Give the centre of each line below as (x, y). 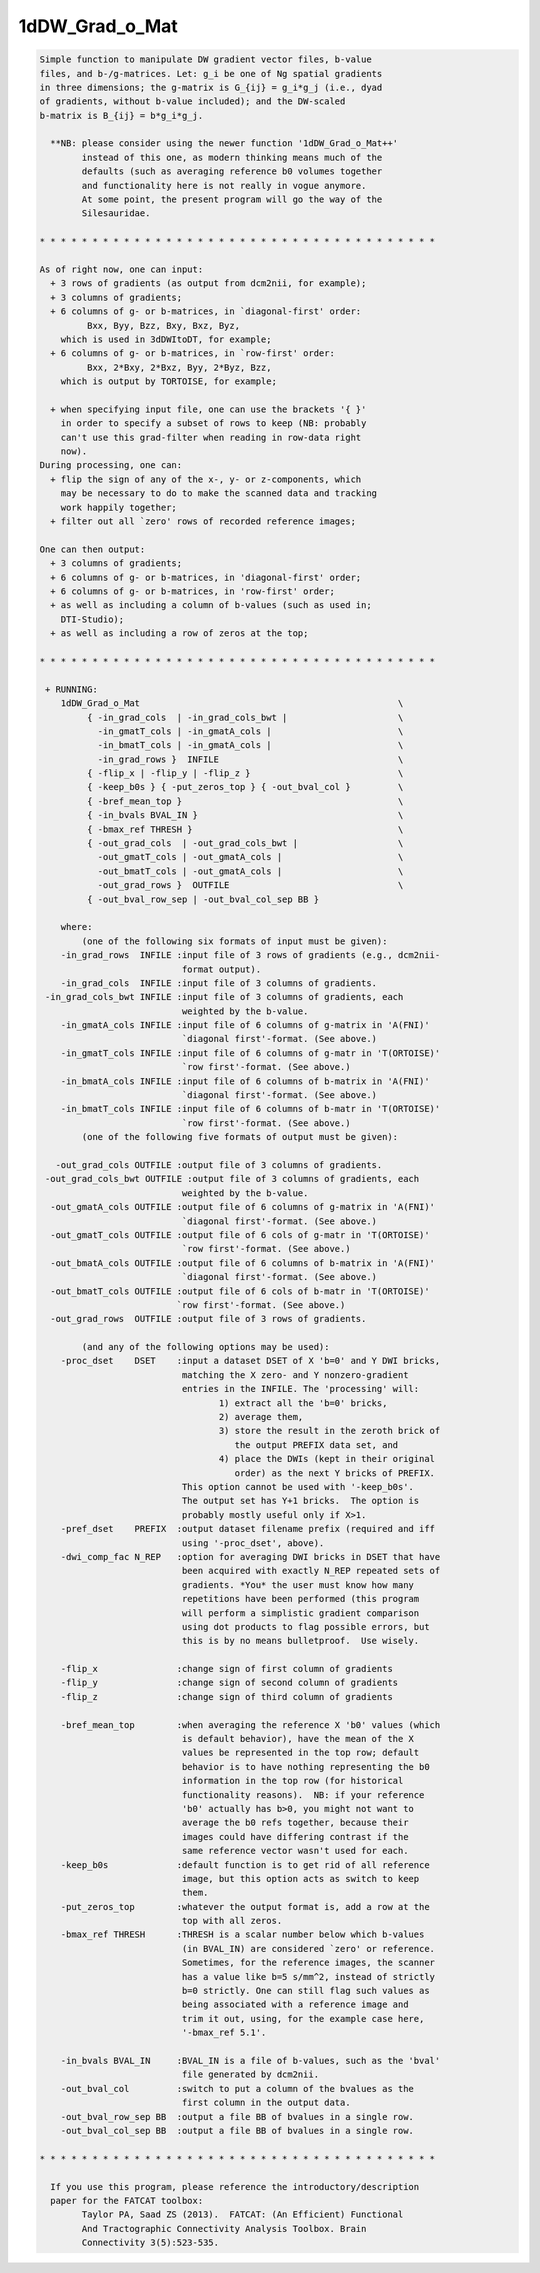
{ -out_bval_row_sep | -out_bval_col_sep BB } (203, 899)
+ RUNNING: (72, 689)
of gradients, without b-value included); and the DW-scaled (192, 101)
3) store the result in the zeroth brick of (329, 1431)
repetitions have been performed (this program (300, 1599)
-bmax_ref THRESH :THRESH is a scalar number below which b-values (242, 1934)
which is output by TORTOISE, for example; (168, 381)
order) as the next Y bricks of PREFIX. (334, 1473)
